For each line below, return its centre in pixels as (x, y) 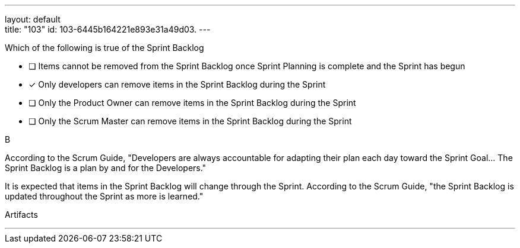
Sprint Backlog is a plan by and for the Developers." (106, 168)
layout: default (33, 19)
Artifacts (21, 215)
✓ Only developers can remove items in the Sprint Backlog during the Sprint (177, 84)
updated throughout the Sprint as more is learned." (104, 196)
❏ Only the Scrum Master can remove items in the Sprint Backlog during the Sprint (190, 121)
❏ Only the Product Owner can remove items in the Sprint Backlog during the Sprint (192, 103)
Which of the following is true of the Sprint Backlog (104, 48)
